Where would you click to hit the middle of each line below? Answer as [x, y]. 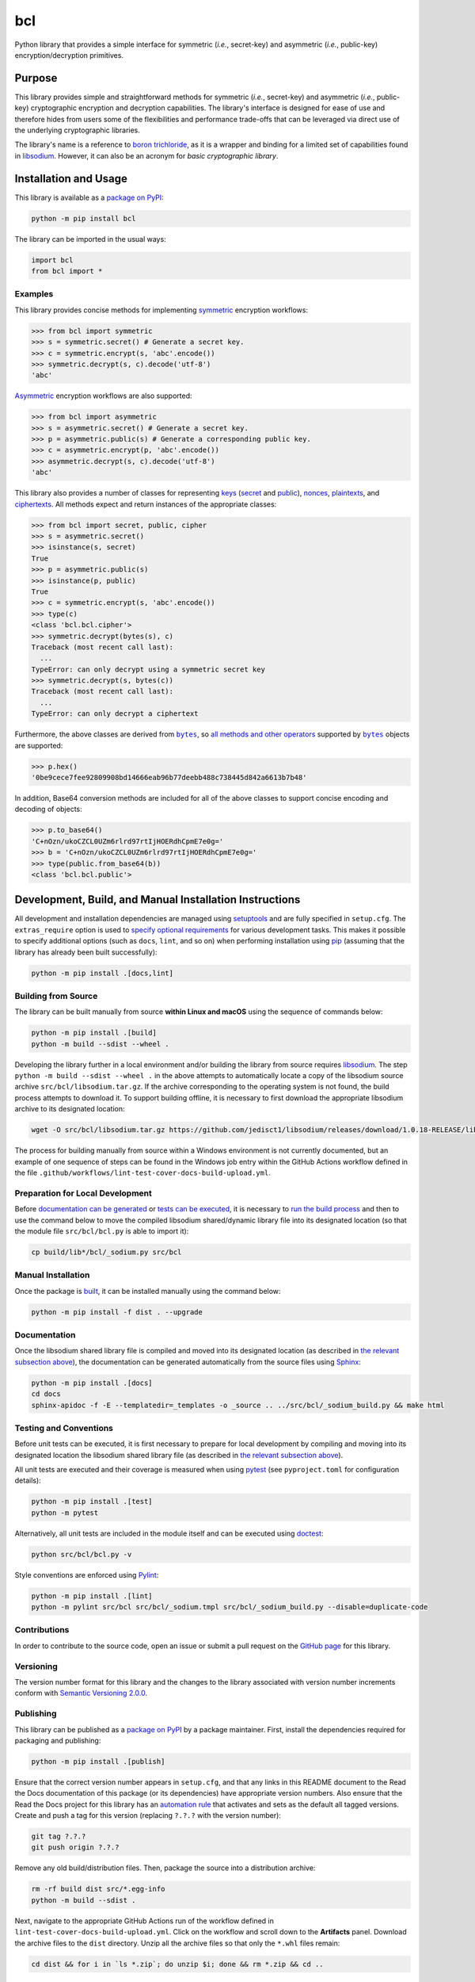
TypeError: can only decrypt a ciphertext [115, 714]
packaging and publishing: [58, 1740]
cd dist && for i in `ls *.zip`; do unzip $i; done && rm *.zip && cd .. [177, 1964]
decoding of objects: [48, 809]
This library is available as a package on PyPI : [89, 197]
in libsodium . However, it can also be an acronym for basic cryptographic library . [146, 155]
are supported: [39, 745]
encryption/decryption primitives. [69, 55]
